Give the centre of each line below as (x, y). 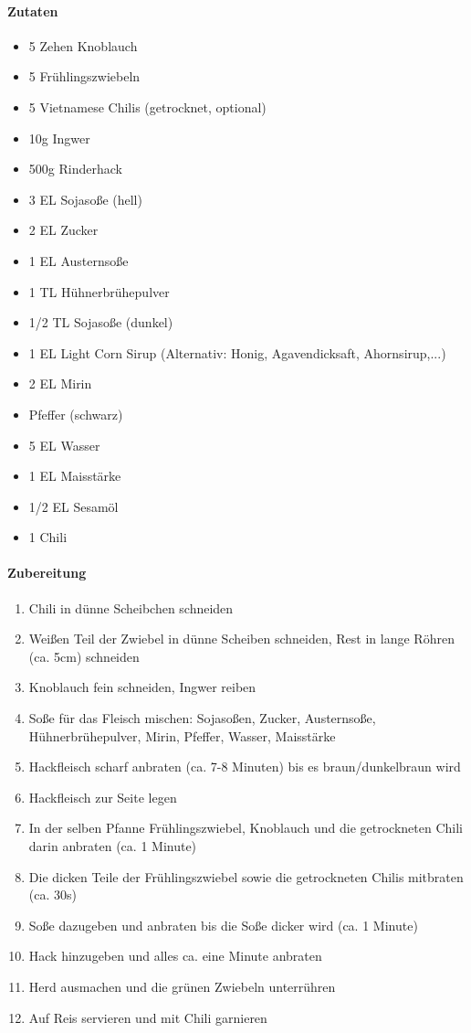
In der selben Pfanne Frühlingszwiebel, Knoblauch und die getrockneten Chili (246, 828)
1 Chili (48, 537)
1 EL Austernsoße (78, 260)
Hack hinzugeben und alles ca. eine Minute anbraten (175, 956)
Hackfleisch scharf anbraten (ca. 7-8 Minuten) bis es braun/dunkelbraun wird (245, 767)
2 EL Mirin (60, 383)
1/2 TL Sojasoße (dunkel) (101, 322)
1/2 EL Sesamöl (73, 506)
